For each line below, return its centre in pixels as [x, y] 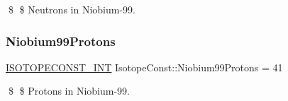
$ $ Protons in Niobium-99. [69, 91]
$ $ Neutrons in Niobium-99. [72, 9]
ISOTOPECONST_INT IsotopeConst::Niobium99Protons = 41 [144, 67]
